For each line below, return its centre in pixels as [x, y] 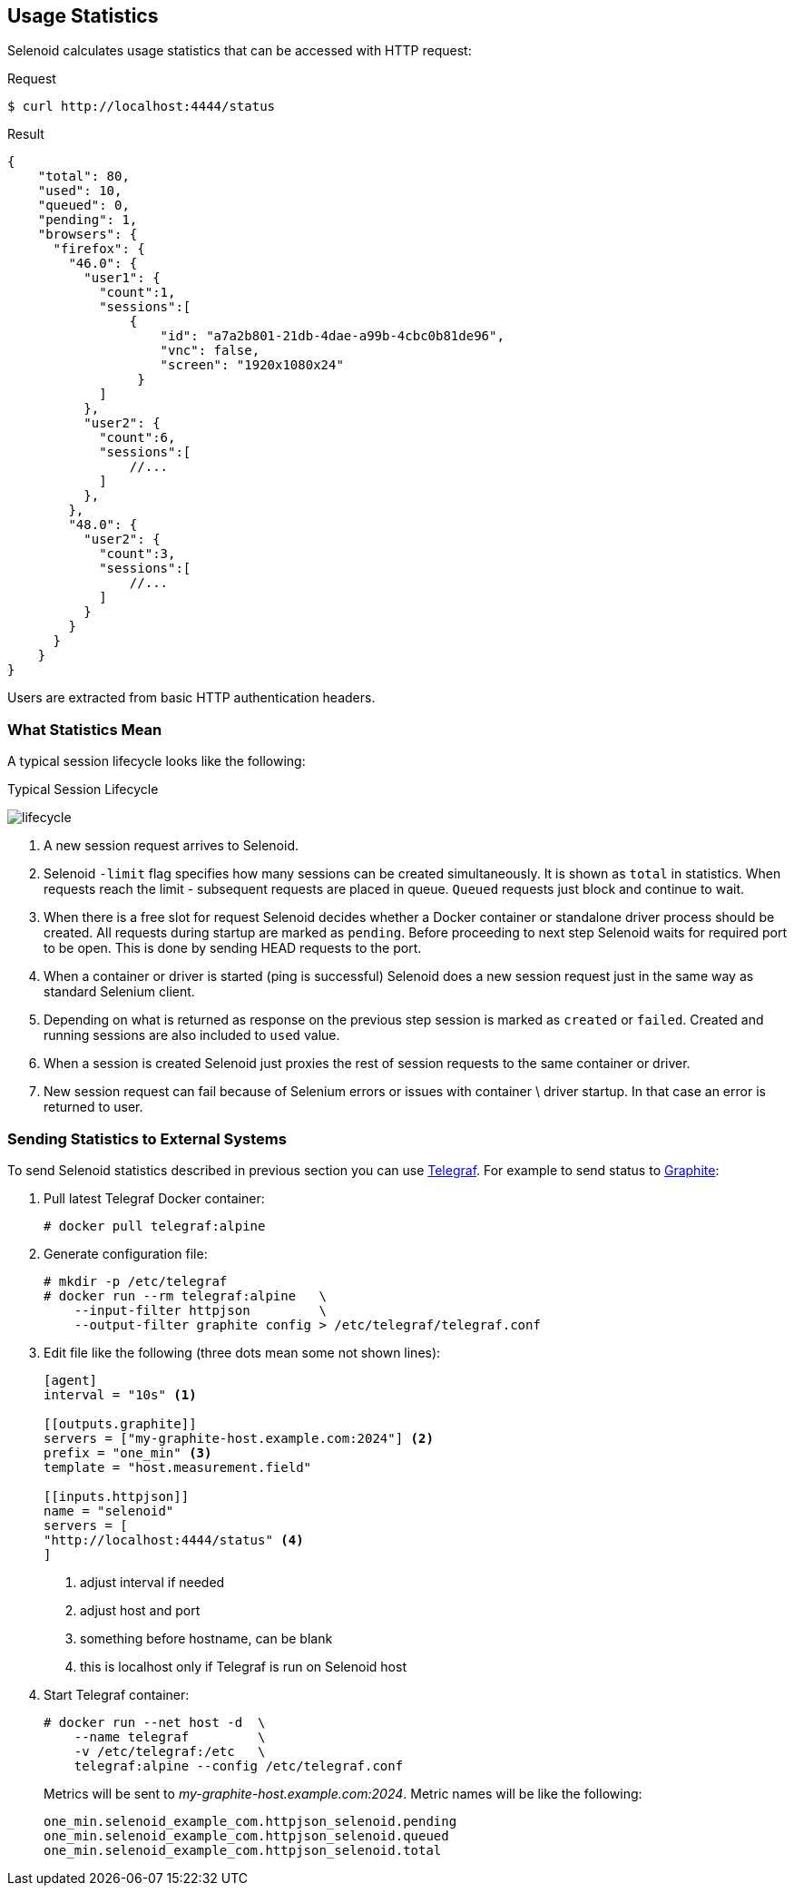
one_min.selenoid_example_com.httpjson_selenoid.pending [250, 1821]
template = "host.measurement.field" [178, 1467]
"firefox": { [99, 249]
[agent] [71, 1380]
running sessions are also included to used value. [192, 1035]
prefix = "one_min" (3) [128, 1452]
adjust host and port [140, 1610]
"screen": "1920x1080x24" [252, 365]
